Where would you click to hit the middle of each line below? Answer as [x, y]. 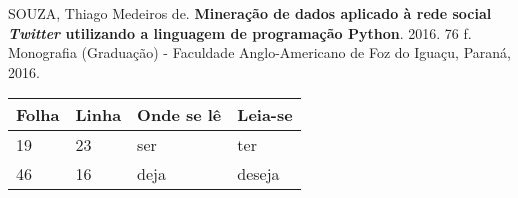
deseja [258, 174]
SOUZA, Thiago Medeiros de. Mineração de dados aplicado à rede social [250, 13]
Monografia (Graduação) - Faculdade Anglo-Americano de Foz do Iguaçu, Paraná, [259, 52]
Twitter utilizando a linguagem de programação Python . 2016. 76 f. [240, 32]
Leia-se [265, 115]
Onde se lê [179, 115]
